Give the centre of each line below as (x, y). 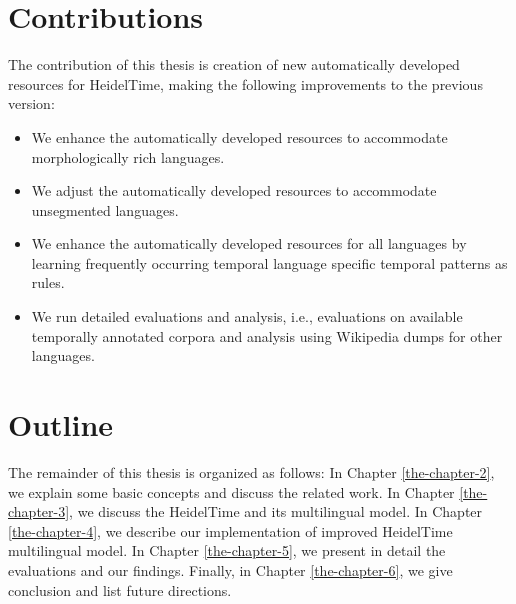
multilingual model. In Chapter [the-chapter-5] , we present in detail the (227, 550)
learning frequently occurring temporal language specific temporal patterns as (269, 262)
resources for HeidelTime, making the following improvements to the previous (245, 83)
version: (31, 103)
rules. (48, 282)
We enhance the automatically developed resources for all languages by (249, 243)
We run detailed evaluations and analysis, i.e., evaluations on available (247, 316)
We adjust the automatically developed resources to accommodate (234, 190)
